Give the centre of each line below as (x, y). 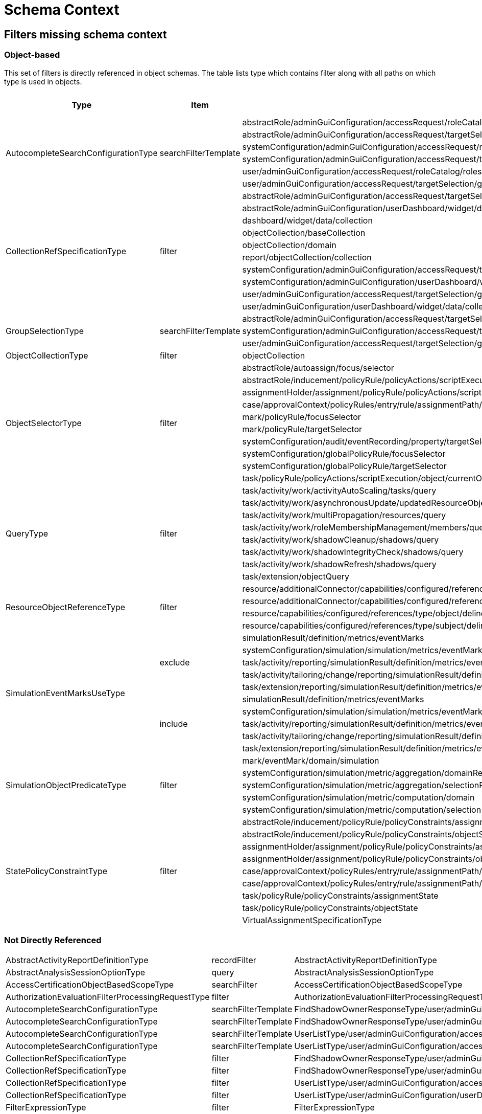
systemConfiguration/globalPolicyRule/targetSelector (344, 466)
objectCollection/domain (289, 245)
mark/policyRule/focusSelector (302, 417)
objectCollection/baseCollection (304, 232)
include (174, 723)
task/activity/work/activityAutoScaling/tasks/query (339, 490)
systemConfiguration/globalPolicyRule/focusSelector (344, 453)
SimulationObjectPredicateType (66, 785)
